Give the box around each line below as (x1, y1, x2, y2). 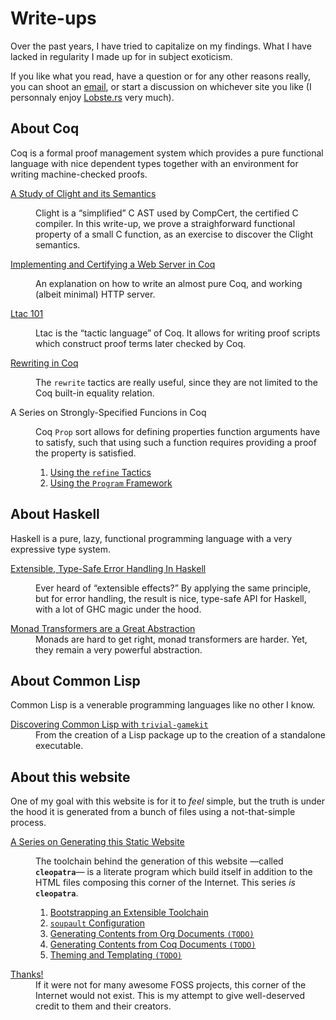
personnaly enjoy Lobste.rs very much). (10, 91, 175, 103)
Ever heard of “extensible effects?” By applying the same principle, (35, 582, 312, 594)
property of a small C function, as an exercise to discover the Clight (35, 228, 314, 240)
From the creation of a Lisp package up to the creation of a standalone (35, 729, 326, 741)
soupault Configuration (49, 917, 146, 929)
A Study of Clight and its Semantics (10, 187, 157, 199)
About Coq (10, 120, 80, 137)
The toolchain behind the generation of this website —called (35, 855, 284, 867)
